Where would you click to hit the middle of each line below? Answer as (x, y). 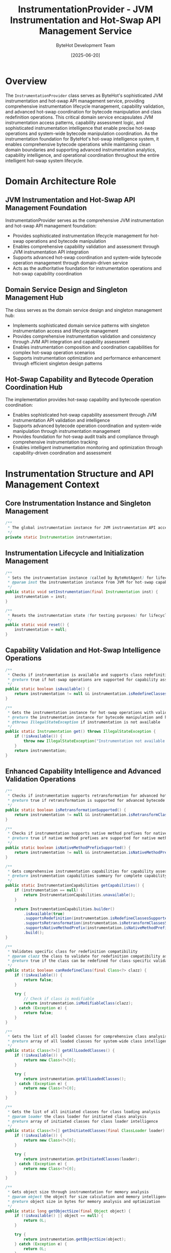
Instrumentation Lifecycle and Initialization (75, 553)
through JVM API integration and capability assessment (71, 341)
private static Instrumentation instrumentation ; (59, 537)
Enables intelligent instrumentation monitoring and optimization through (88, 448)
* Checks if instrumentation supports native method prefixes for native (87, 833)
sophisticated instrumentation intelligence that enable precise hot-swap (80, 128)
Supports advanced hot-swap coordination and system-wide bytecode (87, 257)
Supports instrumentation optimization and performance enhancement (87, 358)
